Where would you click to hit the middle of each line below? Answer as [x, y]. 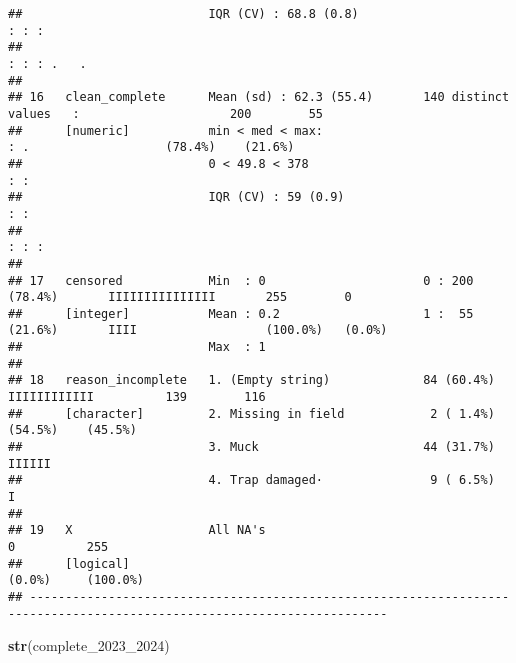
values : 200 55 [165, 113]
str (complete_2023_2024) [89, 645]
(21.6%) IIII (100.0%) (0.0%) [198, 330]
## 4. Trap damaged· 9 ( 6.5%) [251, 480]
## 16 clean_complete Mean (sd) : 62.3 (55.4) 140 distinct [259, 97]
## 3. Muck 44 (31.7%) [251, 447]
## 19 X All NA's [137, 530]
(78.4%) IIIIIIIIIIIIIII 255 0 [180, 297]
